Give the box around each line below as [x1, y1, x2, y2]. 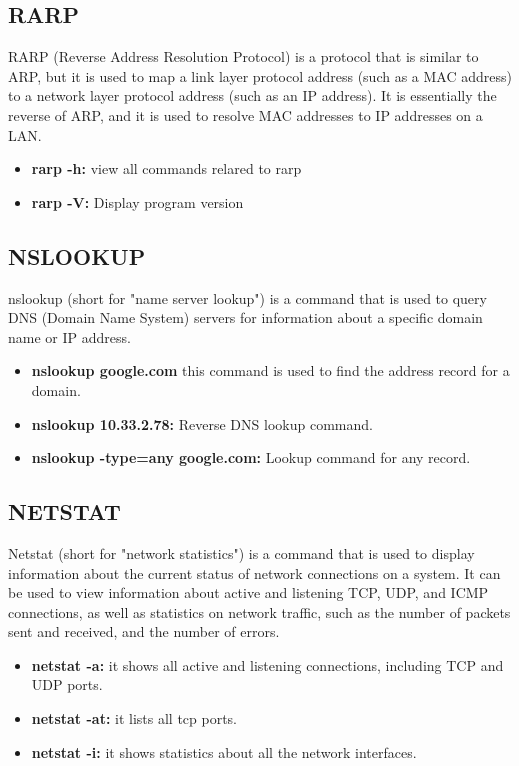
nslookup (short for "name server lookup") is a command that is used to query [8, 287, 487, 308]
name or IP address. [8, 326, 131, 347]
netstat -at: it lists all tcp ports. [31, 708, 238, 729]
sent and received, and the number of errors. [8, 621, 280, 642]
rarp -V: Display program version [31, 191, 244, 212]
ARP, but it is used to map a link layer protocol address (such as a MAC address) [8, 65, 512, 86]
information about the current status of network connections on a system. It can [8, 562, 501, 583]
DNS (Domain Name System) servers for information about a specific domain [8, 307, 483, 328]
